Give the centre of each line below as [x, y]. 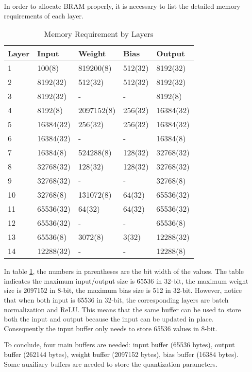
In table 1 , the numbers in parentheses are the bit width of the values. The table [124, 271]
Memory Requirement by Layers [99, 34]
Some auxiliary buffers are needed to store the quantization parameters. [111, 364]
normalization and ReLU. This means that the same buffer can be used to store [123, 309]
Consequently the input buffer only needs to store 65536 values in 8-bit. [111, 328]
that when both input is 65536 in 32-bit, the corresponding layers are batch [116, 299]
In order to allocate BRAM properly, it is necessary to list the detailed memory [122, 6]
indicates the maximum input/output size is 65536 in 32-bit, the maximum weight [126, 280]
